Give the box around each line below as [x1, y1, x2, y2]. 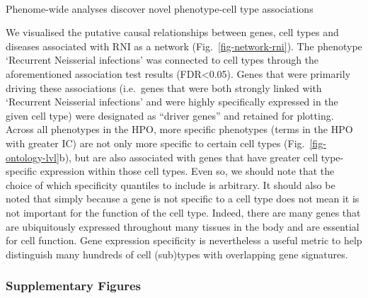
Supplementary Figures [6, 277, 142, 294]
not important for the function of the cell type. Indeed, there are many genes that [6, 205, 361, 219]
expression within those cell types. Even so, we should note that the [40, 164, 335, 178]
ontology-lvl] [6, 149, 59, 164]
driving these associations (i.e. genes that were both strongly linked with [6, 80, 322, 95]
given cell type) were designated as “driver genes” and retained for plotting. [6, 108, 334, 122]
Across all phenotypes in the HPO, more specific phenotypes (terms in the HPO [6, 122, 353, 137]
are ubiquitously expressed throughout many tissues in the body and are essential [6, 219, 360, 234]
